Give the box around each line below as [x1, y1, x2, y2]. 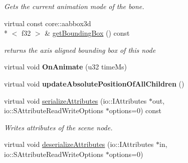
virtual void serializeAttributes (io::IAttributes [4, 95, 147, 106]
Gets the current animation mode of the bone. [4, 1, 144, 11]
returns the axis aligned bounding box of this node [4, 44, 156, 55]
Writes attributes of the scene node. [4, 122, 113, 132]
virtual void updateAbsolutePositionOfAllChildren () [4, 78, 184, 89]
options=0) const [109, 105, 162, 116]
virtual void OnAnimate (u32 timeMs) [4, 61, 127, 72]
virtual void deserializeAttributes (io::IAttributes [4, 139, 154, 149]
